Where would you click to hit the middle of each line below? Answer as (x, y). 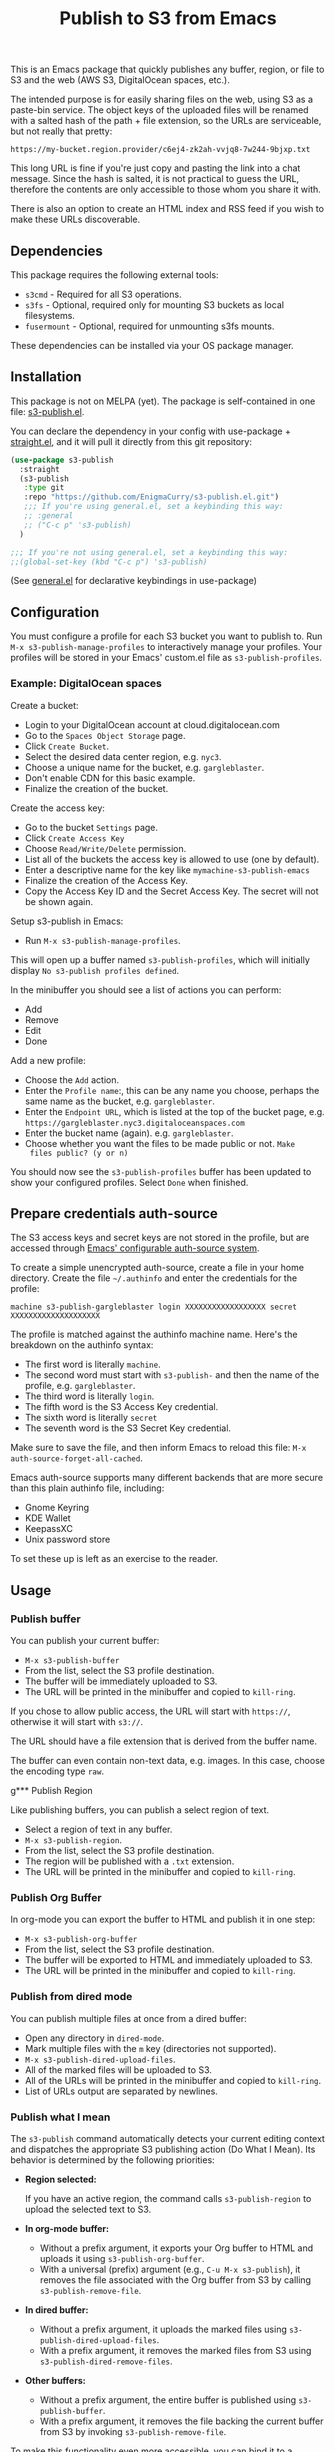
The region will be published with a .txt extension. (129, 1861)
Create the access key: (57, 808)
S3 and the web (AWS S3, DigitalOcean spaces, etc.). (120, 80)
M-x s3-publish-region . (73, 1840)
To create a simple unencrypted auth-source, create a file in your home (157, 1268)
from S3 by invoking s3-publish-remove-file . (133, 2431)
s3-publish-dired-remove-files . (106, 2361)
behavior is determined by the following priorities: (112, 2159)
